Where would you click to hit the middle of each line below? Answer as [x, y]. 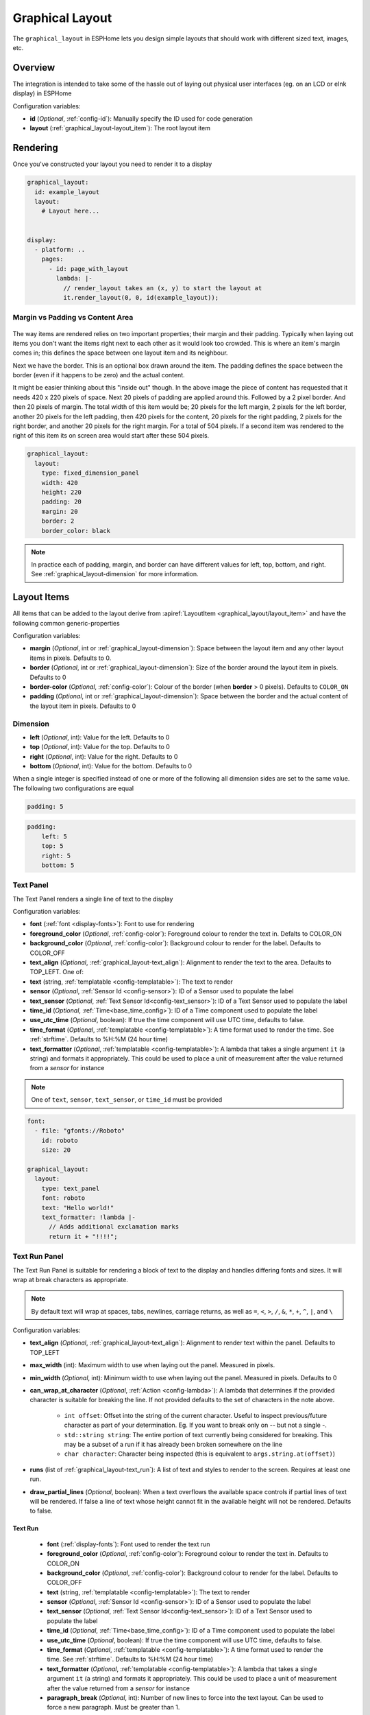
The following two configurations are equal [73, 788]
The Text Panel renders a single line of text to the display [93, 899]
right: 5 [56, 855]
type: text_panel [71, 1188]
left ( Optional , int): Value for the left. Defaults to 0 [100, 737]
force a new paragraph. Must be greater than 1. [113, 1707]
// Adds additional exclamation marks [114, 1227]
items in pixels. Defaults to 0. [71, 658]
